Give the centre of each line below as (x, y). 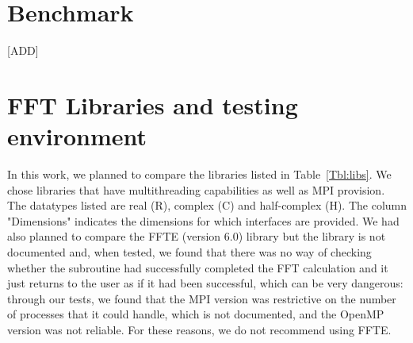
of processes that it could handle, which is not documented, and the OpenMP (196, 314)
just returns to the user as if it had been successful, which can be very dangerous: (205, 283)
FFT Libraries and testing (153, 104)
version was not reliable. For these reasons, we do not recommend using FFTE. (199, 329)
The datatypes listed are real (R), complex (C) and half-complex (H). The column (207, 205)
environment (77, 136)
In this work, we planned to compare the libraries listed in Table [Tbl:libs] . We (199, 174)
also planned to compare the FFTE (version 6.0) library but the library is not (197, 236)
